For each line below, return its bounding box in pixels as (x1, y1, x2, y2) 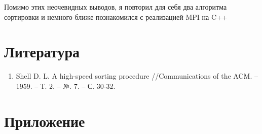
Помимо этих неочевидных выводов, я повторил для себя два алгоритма (4, 2, 227, 12)
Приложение (4, 110, 85, 131)
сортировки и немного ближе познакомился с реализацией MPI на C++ (4, 11, 228, 22)
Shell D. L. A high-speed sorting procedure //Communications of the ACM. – (16, 71, 258, 81)
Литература (4, 41, 80, 62)
